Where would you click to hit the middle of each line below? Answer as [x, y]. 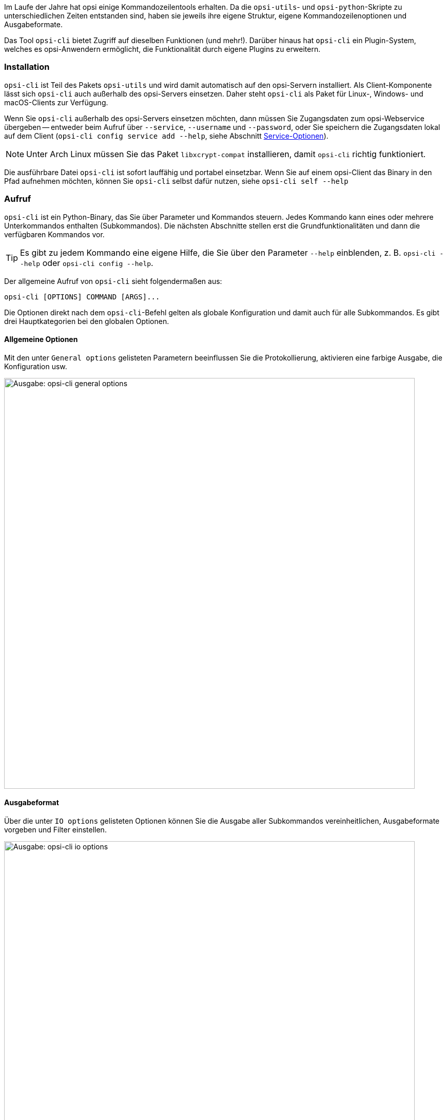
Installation [27, 67]
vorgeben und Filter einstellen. [55, 829]
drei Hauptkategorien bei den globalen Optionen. [87, 321]
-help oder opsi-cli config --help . [87, 263]
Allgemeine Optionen [41, 339]
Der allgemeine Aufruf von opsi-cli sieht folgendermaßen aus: [113, 281]
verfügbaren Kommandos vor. [54, 234]
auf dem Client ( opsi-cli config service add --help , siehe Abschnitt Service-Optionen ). [166, 136]
